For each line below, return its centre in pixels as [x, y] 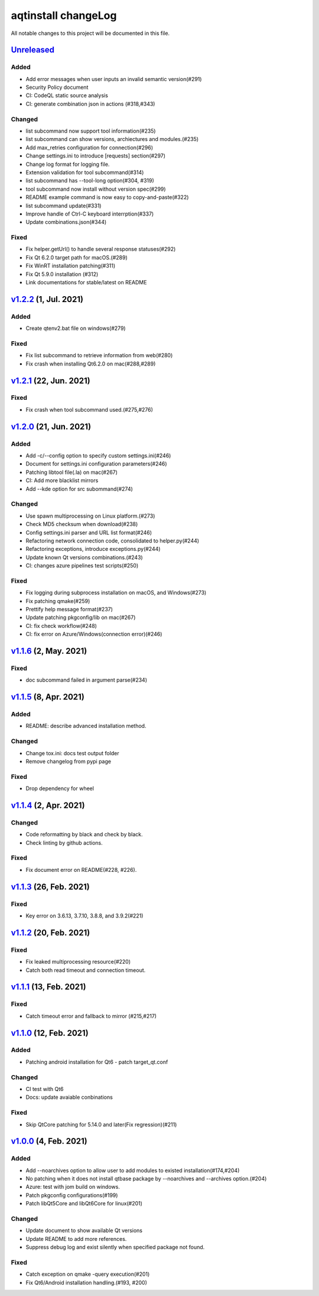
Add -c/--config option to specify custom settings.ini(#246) [98, 455]
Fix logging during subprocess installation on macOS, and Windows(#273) [116, 593]
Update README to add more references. [76, 1239]
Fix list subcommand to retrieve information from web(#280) [99, 355]
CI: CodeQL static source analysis [67, 95]
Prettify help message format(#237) [69, 609]
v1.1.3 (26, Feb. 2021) [50, 886]
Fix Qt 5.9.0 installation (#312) [62, 274]
